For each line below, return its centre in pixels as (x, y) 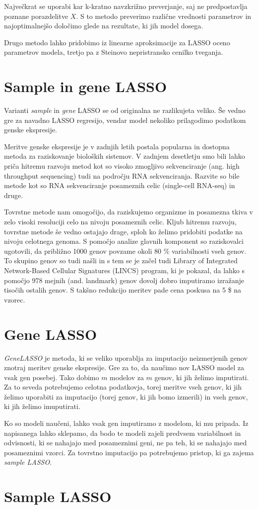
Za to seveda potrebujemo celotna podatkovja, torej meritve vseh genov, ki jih (123, 387)
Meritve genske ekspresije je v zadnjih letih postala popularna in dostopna (117, 146)
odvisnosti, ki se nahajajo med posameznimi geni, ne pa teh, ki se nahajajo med (126, 443)
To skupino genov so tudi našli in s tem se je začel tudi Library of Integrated (121, 260)
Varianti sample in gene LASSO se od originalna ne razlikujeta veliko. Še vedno (125, 110)
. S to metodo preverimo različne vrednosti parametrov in (164, 16)
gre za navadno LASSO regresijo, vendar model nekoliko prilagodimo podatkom (125, 120)
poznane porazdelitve (36, 16)
